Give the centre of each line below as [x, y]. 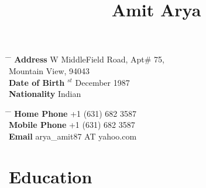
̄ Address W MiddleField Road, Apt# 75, [87, 59]
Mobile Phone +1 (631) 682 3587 [72, 125]
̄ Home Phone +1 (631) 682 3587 [73, 113]
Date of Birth [37, 82]
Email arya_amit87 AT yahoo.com [73, 136]
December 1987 [102, 82]
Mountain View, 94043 [49, 70]
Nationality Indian [45, 94]
